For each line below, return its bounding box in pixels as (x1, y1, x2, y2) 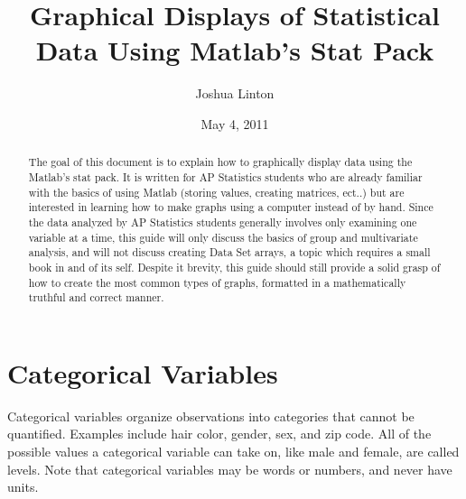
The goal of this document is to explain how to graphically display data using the (28, 154, 413, 170)
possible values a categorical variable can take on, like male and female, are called (7, 441, 460, 460)
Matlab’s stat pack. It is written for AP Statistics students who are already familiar (28, 169, 423, 184)
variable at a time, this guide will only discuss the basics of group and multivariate (28, 229, 418, 245)
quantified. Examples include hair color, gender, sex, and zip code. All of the (7, 424, 432, 443)
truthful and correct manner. (28, 290, 164, 305)
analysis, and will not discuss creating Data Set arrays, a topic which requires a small (28, 245, 431, 260)
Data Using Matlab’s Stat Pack (35, 32, 434, 69)
